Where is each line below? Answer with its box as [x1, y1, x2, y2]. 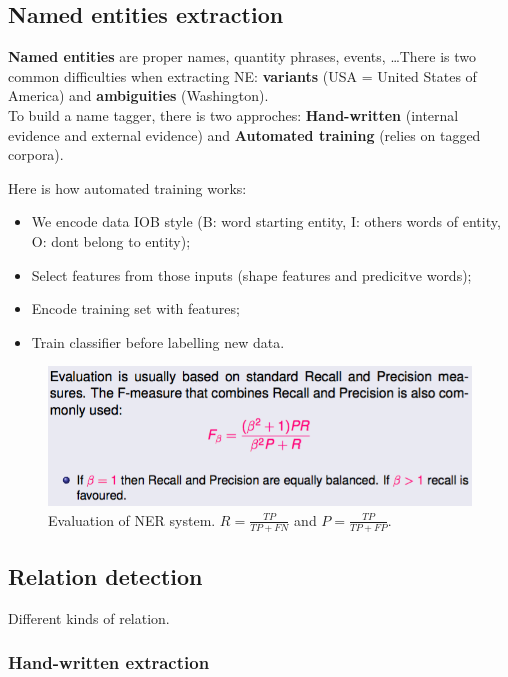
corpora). [8, 144, 64, 165]
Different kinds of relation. [8, 607, 170, 628]
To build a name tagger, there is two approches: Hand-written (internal [8, 104, 459, 125]
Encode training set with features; [31, 298, 240, 319]
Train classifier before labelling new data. [31, 331, 285, 352]
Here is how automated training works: [8, 177, 247, 198]
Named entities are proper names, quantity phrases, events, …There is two [8, 46, 477, 67]
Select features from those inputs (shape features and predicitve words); [31, 264, 472, 285]
